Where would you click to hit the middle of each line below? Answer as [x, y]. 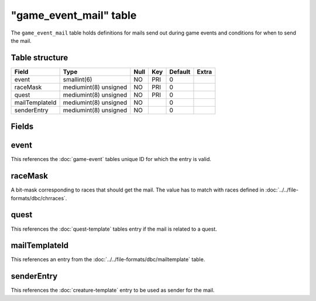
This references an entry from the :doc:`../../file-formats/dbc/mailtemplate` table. [108, 259]
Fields [22, 127]
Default [180, 71]
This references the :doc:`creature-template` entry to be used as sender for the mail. [113, 290]
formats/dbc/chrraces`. [39, 198]
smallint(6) [78, 79]
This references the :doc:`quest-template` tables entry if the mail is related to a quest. [114, 229]
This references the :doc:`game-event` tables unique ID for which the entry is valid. [111, 159]
